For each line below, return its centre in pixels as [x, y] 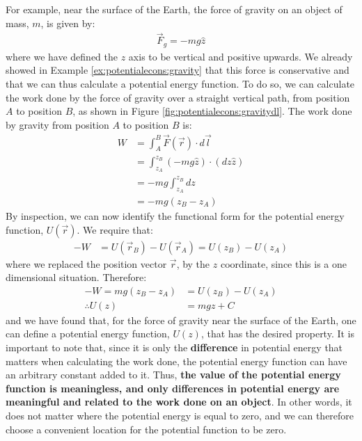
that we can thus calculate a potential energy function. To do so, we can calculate [180, 84]
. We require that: [115, 229]
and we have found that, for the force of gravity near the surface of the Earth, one [181, 320]
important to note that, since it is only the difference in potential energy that [174, 347]
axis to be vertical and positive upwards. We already [241, 56]
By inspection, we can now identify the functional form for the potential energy [175, 216]
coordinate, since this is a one [284, 263]
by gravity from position [57, 124]
